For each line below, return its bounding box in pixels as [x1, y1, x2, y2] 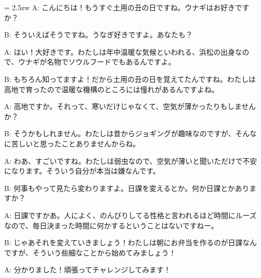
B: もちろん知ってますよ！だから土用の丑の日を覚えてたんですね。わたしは [4, 73, 256, 84]
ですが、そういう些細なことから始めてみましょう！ [4, 247, 176, 258]
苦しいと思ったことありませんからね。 [11, 138, 140, 148]
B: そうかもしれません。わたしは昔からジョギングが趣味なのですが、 [4, 128, 235, 139]
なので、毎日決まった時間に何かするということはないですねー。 [4, 220, 219, 230]
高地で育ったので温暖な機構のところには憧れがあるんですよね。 [4, 83, 219, 94]
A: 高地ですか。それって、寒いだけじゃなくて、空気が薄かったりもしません [4, 101, 256, 112]
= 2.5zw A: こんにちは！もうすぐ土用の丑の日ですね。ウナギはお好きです [4, 2, 250, 12]
